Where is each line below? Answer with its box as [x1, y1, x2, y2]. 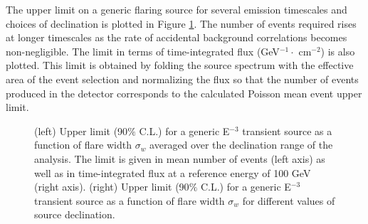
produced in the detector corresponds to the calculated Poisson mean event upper [6, 85, 362, 100]
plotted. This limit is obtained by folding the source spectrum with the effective [6, 58, 354, 73]
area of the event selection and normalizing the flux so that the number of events [6, 71, 359, 86]
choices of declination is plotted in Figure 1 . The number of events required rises [6, 16, 357, 31]
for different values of [242, 193, 335, 208]
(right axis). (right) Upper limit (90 [34, 179, 189, 194]
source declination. [34, 207, 115, 222]
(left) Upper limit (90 [34, 123, 128, 138]
